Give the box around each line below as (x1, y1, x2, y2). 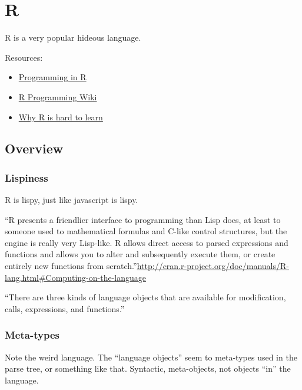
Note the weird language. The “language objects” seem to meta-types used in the (5, 350, 297, 363)
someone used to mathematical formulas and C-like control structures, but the (5, 225, 287, 237)
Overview (5, 139, 64, 158)
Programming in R (18, 71, 87, 83)
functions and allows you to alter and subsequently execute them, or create (5, 248, 276, 260)
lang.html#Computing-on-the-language (5, 271, 146, 283)
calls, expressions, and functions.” (5, 302, 125, 314)
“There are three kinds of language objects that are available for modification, (5, 291, 286, 303)
